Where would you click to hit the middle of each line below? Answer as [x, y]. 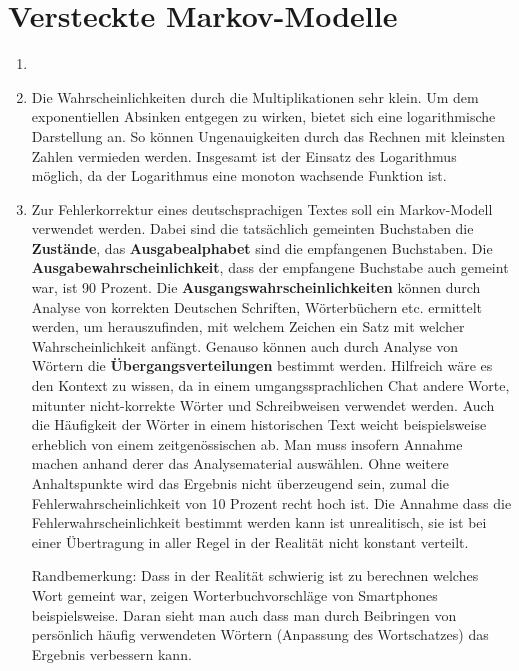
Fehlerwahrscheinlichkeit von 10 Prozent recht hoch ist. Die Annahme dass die [271, 502]
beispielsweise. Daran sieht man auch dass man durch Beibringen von [244, 614]
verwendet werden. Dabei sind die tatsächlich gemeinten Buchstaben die [252, 228]
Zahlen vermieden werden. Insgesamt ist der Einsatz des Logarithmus [244, 155]
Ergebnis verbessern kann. [111, 653]
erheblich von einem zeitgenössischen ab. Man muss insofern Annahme [247, 443]
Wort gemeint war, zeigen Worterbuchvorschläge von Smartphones [234, 594]
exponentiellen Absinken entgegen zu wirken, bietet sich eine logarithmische [263, 116]
